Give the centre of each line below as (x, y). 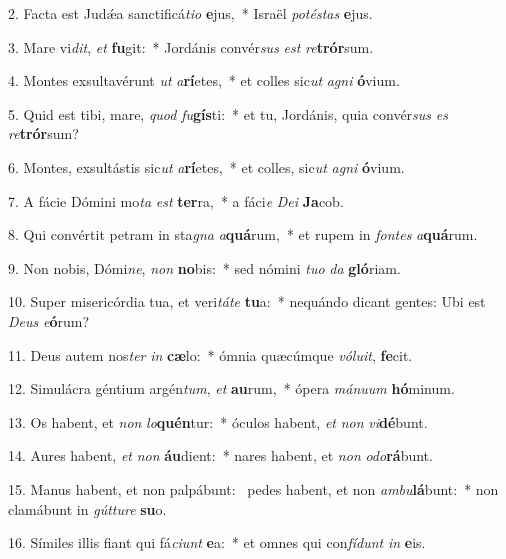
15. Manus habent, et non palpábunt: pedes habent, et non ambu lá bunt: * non (253, 488)
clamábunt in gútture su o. (87, 508)
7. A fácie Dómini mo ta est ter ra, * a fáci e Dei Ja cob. (176, 200)
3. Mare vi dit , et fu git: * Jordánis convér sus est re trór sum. (191, 46)
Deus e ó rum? (48, 320)
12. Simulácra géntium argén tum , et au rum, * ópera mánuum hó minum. (231, 388)
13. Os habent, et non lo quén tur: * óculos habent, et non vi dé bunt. (218, 421)
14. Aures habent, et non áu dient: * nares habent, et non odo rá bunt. (220, 455)
